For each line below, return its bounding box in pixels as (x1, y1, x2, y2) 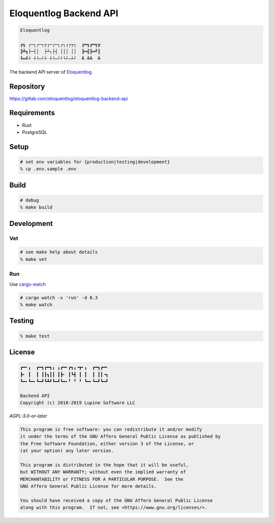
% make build (20, 205, 53, 210)
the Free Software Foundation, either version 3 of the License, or (20, 441, 194, 446)
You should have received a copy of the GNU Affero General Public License (20, 498, 213, 503)
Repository (9, 82, 45, 91)
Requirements (9, 109, 55, 117)
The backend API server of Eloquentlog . (9, 69, 93, 75)
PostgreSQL (22, 129, 48, 135)
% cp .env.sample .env (20, 166, 77, 172)
